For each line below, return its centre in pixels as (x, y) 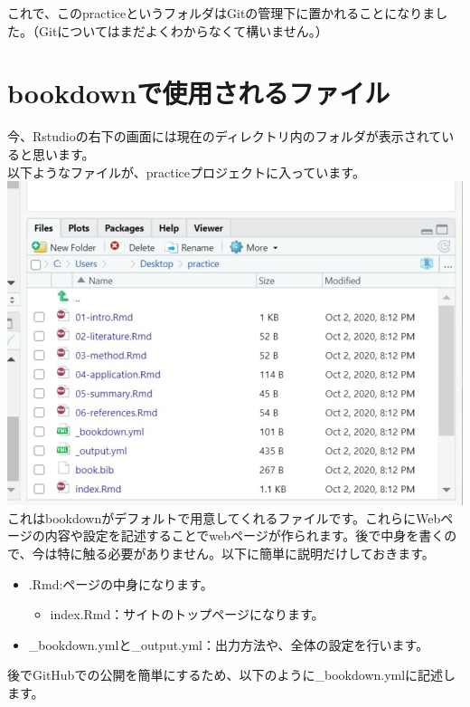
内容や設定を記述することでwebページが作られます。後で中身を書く (244, 535)
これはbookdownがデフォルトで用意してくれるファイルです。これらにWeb (224, 517)
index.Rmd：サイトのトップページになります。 (187, 614)
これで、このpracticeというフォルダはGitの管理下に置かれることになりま (221, 13)
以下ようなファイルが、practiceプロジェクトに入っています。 (186, 172)
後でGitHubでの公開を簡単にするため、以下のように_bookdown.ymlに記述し (232, 675)
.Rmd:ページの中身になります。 (121, 583)
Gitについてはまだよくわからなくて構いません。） (183, 30)
